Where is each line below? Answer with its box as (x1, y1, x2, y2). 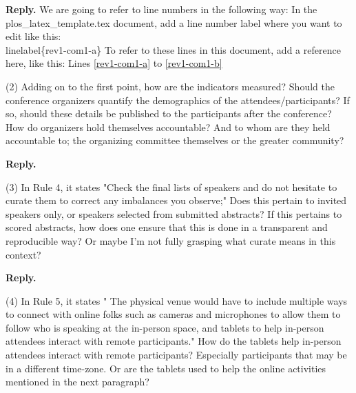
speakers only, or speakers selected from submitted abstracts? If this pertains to (6, 206, 342, 221)
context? (6, 247, 41, 261)
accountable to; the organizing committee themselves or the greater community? (6, 133, 344, 148)
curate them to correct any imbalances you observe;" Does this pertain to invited (6, 193, 347, 208)
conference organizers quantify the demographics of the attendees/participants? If (6, 92, 350, 107)
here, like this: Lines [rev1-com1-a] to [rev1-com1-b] (6, 56, 222, 70)
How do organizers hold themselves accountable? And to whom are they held (6, 119, 331, 134)
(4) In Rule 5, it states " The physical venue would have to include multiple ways (6, 293, 348, 308)
